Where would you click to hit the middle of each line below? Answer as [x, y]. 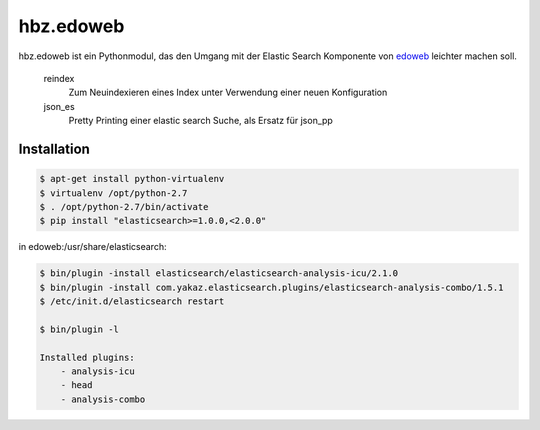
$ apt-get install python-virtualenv [132, 179]
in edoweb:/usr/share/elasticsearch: [92, 247]
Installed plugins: [87, 357]
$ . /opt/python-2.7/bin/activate [124, 206]
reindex [59, 78]
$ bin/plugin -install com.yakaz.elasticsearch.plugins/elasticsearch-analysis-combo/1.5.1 [271, 287]
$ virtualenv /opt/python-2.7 [113, 193]
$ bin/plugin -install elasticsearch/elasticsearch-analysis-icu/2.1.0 [219, 273]
